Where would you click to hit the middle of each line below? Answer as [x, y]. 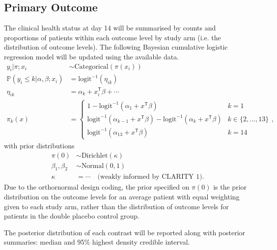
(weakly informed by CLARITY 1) [150, 177]
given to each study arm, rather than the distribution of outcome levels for [116, 206]
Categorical [91, 67]
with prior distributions [39, 145]
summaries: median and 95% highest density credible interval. [97, 242]
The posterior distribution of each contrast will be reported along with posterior [125, 232]
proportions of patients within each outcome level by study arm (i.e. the [112, 37]
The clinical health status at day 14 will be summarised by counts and [110, 28]
